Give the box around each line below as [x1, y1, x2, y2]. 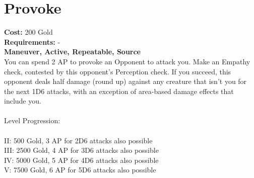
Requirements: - [4, 36, 60, 47]
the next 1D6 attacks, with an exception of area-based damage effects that [4, 85, 234, 96]
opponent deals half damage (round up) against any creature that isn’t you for [4, 76, 247, 86]
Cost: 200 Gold [4, 27, 53, 37]
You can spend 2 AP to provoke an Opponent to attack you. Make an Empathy [4, 56, 250, 66]
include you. [4, 96, 41, 106]
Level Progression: [4, 115, 60, 126]
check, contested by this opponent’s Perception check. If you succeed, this [4, 66, 231, 76]
